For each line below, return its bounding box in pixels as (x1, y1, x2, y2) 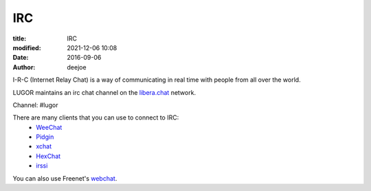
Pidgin (36, 133, 54, 141)
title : (12, 34, 27, 43)
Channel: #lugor (12, 100, 58, 109)
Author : (12, 63, 36, 71)
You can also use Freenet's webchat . (12, 174, 117, 182)
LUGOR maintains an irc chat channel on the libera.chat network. (12, 88, 196, 96)
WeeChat (36, 123, 63, 131)
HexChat (36, 152, 61, 160)
